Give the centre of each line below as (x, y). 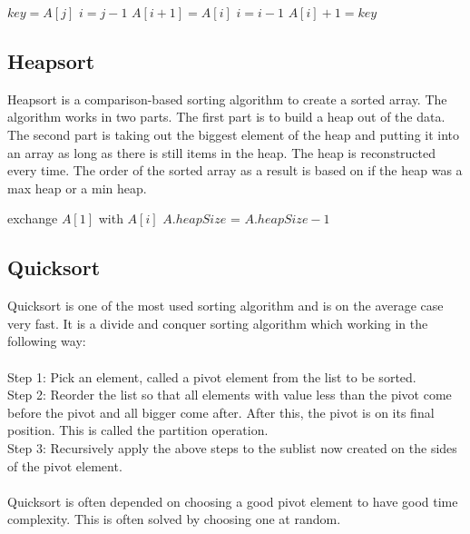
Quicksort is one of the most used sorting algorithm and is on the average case (225, 306)
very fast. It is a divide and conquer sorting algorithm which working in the (218, 323)
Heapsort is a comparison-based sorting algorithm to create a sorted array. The (227, 99)
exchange (33, 218)
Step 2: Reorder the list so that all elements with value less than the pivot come (230, 395)
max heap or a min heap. (77, 188)
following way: (47, 341)
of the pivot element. (65, 465)
